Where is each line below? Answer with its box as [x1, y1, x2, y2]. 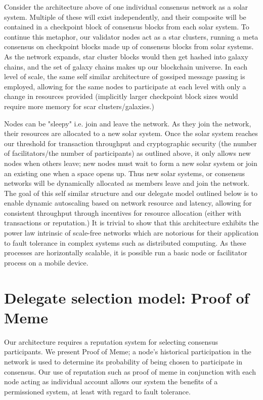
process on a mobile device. [4, 257, 89, 268]
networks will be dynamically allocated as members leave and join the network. [4, 178, 249, 188]
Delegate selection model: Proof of [4, 287, 249, 308]
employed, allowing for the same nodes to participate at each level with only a [4, 81, 246, 91]
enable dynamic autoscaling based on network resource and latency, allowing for [4, 197, 252, 208]
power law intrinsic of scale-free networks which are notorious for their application [4, 227, 259, 238]
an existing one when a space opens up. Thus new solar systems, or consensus [4, 168, 245, 178]
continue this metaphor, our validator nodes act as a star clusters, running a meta [4, 31, 258, 42]
